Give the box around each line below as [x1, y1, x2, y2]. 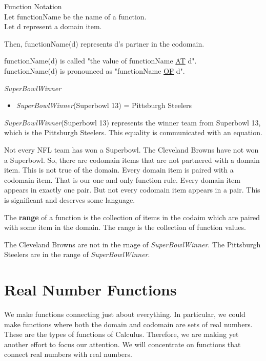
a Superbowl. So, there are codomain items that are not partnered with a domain [4, 154, 260, 165]
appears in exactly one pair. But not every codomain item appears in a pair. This [4, 184, 260, 195]
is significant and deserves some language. [4, 194, 135, 205]
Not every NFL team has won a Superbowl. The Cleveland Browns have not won [4, 144, 259, 155]
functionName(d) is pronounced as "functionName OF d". [4, 65, 185, 76]
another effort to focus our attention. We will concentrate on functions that [4, 338, 241, 349]
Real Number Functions [4, 279, 177, 300]
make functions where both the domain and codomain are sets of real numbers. [4, 318, 253, 329]
